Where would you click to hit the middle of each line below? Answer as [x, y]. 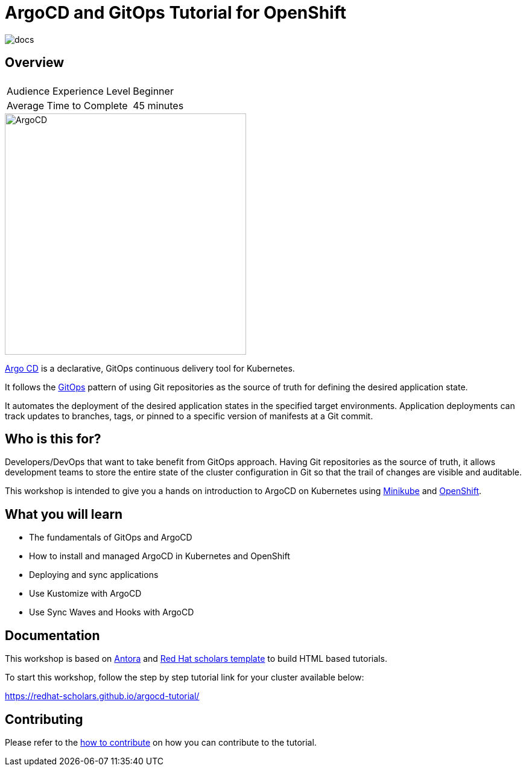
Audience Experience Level [69, 91]
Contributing [44, 719]
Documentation [52, 635]
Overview [35, 63]
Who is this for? [53, 439]
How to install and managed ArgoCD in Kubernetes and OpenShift [160, 556]
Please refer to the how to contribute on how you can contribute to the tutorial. [161, 742]
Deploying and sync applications [94, 575]
